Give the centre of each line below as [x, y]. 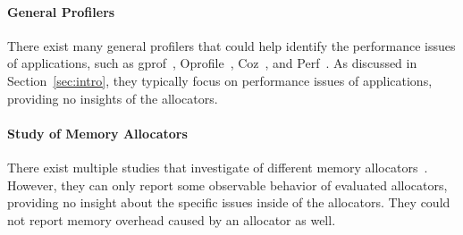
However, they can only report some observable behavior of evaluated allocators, [227, 185]
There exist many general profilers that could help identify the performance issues [231, 45]
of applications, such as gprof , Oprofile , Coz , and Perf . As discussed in [212, 63]
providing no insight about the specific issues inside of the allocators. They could [229, 202]
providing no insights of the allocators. [113, 98]
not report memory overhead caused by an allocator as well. [172, 219]
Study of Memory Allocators [97, 133]
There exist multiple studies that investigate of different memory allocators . [218, 167]
